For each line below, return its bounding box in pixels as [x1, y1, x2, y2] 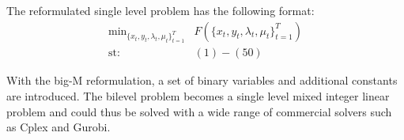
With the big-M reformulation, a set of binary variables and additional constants [6, 72, 398, 89]
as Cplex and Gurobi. [6, 119, 111, 135]
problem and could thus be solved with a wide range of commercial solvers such [6, 103, 392, 119]
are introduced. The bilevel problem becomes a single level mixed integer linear [6, 87, 390, 104]
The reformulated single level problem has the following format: [6, 2, 315, 18]
